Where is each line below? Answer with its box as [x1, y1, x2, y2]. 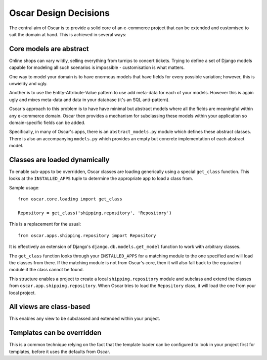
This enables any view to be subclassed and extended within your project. [9, 315, 160, 322]
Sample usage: [9, 184, 40, 190]
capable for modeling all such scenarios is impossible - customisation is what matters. [9, 64, 185, 70]
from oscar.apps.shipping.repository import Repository [18, 233, 156, 238]
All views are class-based [9, 302, 90, 311]
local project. [9, 290, 36, 296]
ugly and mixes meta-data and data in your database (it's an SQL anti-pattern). [9, 97, 170, 103]
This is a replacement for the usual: [9, 221, 81, 227]
